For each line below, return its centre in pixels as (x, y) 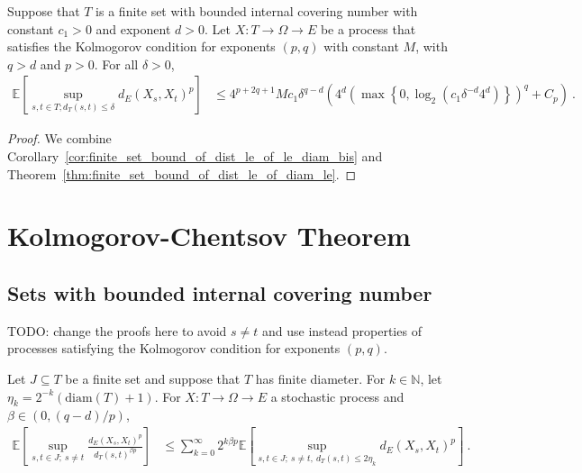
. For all (116, 64)
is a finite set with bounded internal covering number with (257, 11)
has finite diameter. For (320, 378)
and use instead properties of (342, 330)
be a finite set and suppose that (153, 378)
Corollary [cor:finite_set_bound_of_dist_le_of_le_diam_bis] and (195, 156)
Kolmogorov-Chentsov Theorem (209, 236)
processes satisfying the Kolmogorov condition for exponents (174, 348)
